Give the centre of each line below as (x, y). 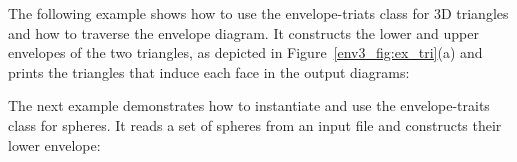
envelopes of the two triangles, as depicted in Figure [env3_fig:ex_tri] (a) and (245, 52)
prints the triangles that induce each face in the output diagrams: (209, 71)
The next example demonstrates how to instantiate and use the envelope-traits (249, 105)
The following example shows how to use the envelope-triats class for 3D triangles (258, 13)
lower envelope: (54, 144)
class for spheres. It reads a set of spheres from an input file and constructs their (255, 124)
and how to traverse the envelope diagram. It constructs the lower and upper (244, 32)
